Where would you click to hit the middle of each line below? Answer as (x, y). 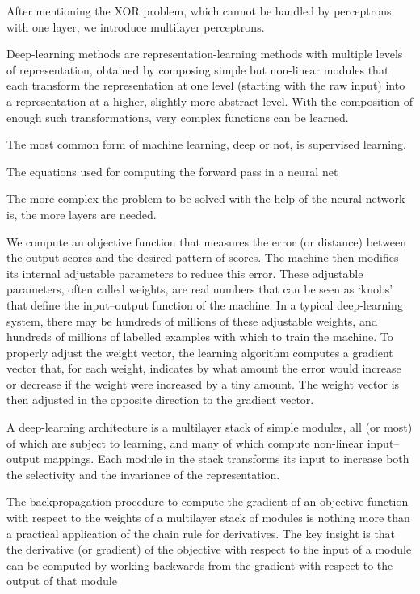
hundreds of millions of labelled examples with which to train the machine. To (200, 337)
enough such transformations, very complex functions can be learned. (178, 117)
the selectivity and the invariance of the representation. (143, 474)
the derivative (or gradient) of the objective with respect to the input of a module (209, 549)
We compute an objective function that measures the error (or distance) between (207, 241)
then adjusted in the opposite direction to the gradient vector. (160, 400)
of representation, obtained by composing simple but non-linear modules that (198, 69)
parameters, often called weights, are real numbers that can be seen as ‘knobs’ (200, 289)
